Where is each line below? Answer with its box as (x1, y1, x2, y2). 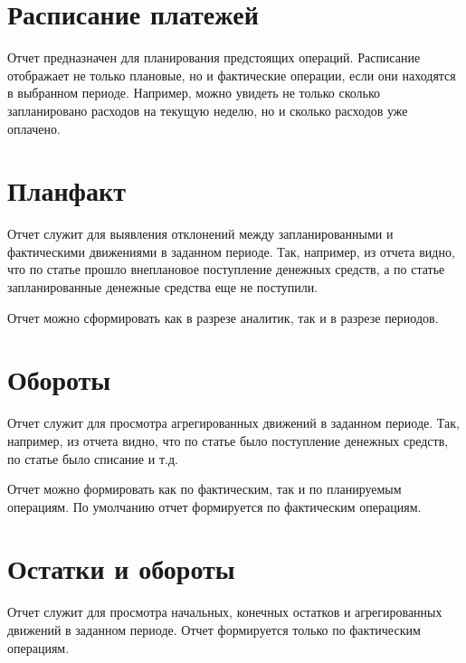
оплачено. (7, 118, 61, 137)
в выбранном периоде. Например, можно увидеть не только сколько (7, 83, 381, 102)
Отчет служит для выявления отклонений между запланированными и (7, 224, 394, 243)
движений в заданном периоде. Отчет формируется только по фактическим (7, 620, 421, 639)
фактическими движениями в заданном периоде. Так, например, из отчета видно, (7, 242, 455, 260)
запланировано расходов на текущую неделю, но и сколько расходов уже (7, 100, 408, 119)
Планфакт (7, 172, 126, 209)
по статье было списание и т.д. (7, 449, 178, 468)
